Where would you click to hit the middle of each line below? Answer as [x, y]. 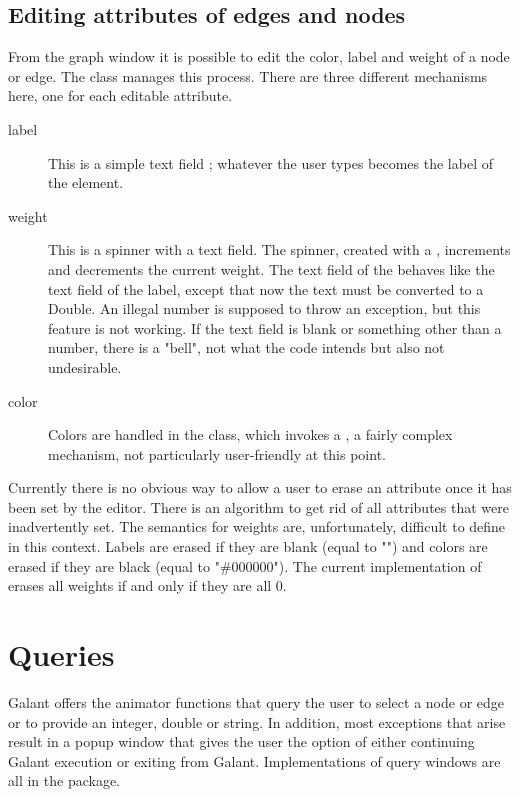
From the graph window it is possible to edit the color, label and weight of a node [259, 56]
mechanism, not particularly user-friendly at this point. [217, 453]
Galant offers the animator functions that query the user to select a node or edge [256, 701]
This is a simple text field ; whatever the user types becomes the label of [270, 162]
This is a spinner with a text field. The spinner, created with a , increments [279, 249]
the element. [86, 182]
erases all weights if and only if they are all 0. [147, 585]
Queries [61, 654]
